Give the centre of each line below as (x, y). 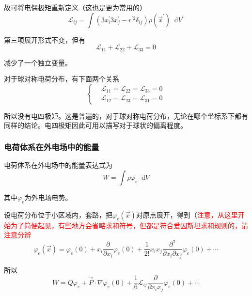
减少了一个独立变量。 (38, 62)
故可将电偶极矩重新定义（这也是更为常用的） (75, 7)
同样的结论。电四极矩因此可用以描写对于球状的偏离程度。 (95, 125)
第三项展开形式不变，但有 (45, 39)
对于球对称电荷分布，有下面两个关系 (62, 79)
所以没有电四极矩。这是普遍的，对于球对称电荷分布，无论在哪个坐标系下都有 (126, 116)
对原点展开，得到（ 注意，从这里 (187, 214)
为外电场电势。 (48, 197)
